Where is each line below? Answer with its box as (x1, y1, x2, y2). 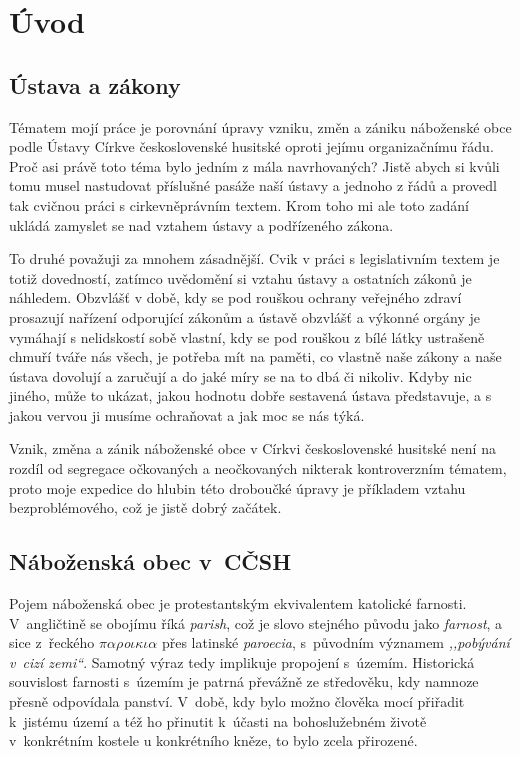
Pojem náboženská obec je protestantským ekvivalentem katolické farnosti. (9, 593, 467, 614)
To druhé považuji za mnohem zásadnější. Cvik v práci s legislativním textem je (9, 248, 500, 269)
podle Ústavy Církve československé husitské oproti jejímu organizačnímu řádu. (9, 136, 494, 157)
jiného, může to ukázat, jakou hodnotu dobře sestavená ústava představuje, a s (9, 385, 492, 406)
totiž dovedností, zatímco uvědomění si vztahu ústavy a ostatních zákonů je (9, 267, 472, 288)
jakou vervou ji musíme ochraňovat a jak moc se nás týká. (9, 404, 365, 425)
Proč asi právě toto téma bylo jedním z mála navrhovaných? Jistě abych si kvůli (9, 155, 500, 176)
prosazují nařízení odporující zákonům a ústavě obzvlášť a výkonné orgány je (9, 306, 480, 327)
